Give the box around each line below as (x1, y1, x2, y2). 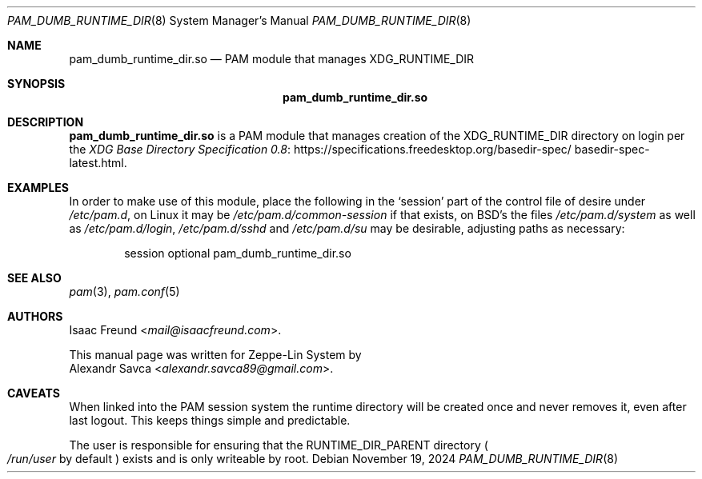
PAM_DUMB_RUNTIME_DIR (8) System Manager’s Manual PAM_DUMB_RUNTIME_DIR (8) (7, 14, 471, 27)
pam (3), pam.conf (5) (69, 285, 180, 298)
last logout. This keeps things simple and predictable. (69, 413, 351, 427)
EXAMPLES (7, 181, 69, 194)
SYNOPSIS (7, 77, 66, 90)
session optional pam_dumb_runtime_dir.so (124, 246, 351, 260)
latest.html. (69, 156, 127, 170)
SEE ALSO (7, 271, 62, 285)
